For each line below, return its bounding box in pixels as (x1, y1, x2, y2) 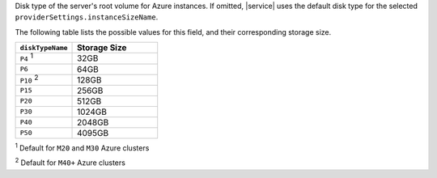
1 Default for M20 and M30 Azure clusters (15, 142, 150, 153)
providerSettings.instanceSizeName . (15, 12, 159, 22)
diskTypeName (19, 43, 68, 52)
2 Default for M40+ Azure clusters (15, 156, 125, 167)
